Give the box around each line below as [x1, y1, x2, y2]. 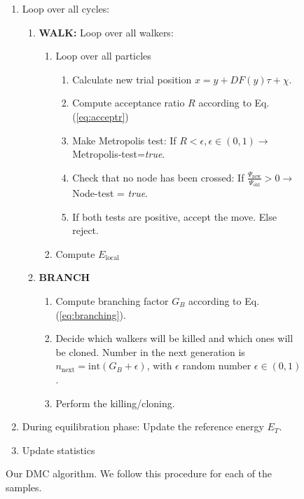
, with [146, 358, 172, 373]
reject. [72, 223, 99, 238]
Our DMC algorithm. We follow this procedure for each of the [6, 466, 272, 481]
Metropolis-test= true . [72, 146, 165, 161]
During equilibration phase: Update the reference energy [22, 419, 264, 434]
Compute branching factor [55, 293, 169, 308]
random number [182, 358, 251, 373]
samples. [6, 479, 42, 494]
